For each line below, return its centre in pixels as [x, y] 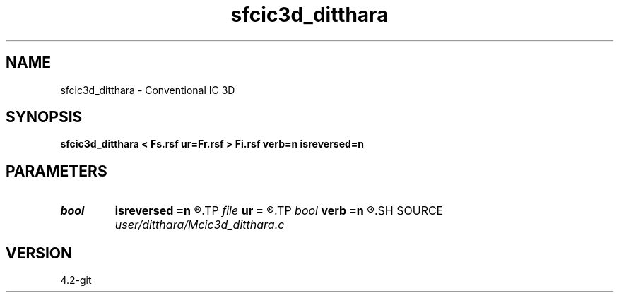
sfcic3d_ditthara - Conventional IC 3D [148, 90]
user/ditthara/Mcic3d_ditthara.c [200, 225]
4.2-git [76, 280]
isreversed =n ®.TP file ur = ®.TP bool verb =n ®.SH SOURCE [279, 211]
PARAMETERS [57, 171]
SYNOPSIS [44, 117]
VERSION [39, 253]
